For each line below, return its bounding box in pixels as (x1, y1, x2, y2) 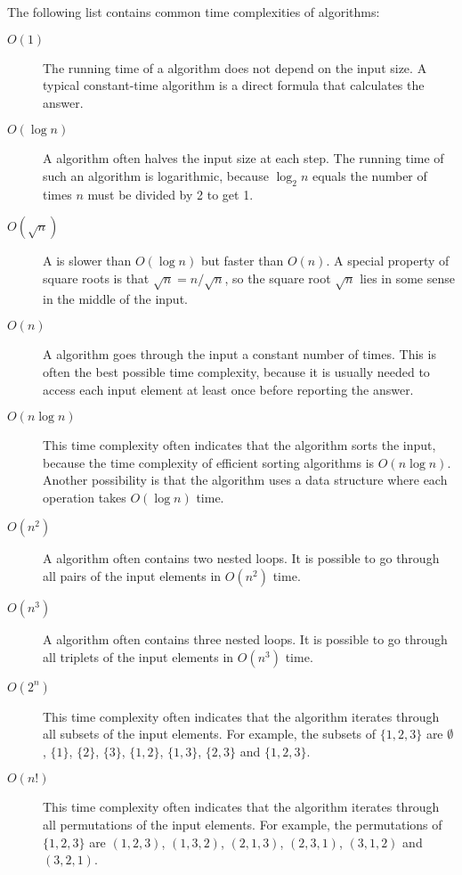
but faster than (200, 251, 284, 270)
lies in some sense (360, 268, 455, 287)
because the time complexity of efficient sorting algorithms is (43, 453, 375, 471)
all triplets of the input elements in (43, 647, 234, 666)
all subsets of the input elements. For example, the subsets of (43, 724, 377, 743)
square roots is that (43, 268, 150, 287)
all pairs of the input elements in (43, 567, 222, 585)
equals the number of (312, 166, 427, 184)
